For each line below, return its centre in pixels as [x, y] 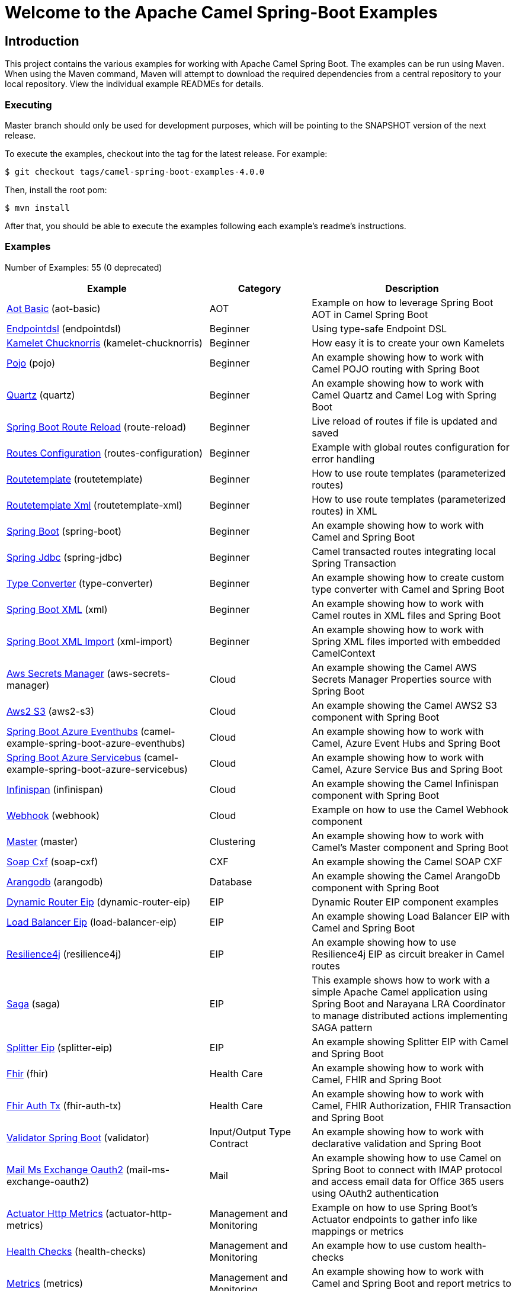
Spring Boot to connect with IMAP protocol [407, 1169]
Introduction [42, 41]
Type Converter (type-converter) [80, 583]
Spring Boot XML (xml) [57, 609]
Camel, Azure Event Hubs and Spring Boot [406, 743]
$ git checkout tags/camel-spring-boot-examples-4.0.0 [135, 171]
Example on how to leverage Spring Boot [403, 302]
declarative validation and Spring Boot [397, 1143]
